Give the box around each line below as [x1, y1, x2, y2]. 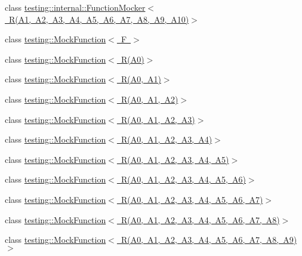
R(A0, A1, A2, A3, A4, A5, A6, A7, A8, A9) [121, 233, 297, 246]
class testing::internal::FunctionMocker [5, 1, 146, 13]
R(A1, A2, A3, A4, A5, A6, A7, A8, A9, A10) [8, 13, 189, 25]
